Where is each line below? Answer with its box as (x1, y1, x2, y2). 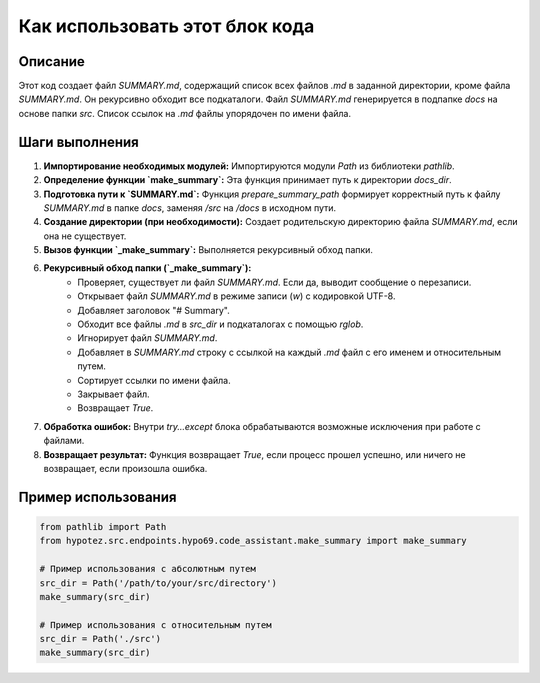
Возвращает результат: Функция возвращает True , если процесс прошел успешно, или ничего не (43, 448, 466, 460)
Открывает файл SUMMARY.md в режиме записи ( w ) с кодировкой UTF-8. (77, 290, 396, 302)
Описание (18, 53, 85, 70)
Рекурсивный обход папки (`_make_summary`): (43, 262, 252, 274)
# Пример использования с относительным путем (39, 619, 272, 630)
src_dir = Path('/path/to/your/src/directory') (39, 577, 277, 589)
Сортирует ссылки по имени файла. (77, 374, 231, 386)
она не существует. (43, 230, 127, 242)
